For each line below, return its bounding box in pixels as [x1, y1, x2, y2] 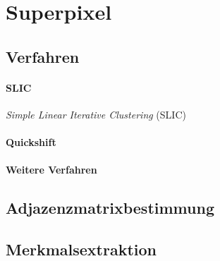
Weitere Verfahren [6, 162, 97, 177]
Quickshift [6, 135, 56, 150]
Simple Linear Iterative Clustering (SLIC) [6, 107, 186, 121]
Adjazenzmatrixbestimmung [6, 197, 214, 219]
